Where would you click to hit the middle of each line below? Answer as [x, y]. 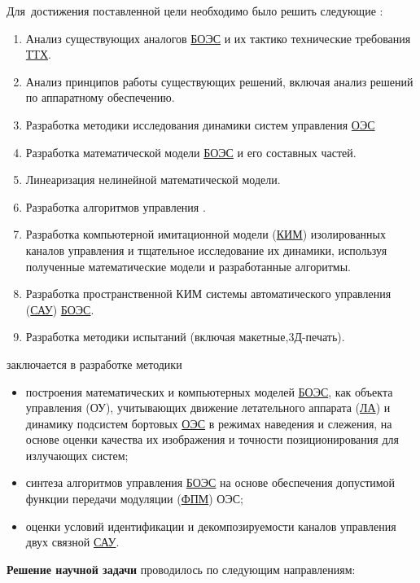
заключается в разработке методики [94, 364]
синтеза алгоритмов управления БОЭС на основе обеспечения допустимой [210, 482]
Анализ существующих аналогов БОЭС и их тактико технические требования [218, 38]
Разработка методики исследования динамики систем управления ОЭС [200, 124]
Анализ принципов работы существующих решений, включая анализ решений [219, 81]
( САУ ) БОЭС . [60, 309]
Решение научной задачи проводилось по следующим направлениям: [181, 569]
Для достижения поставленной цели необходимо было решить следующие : [195, 11]
